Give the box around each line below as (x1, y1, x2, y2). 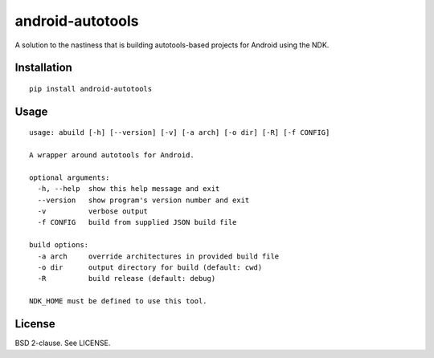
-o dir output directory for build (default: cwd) (37, 263, 263, 272)
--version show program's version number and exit (37, 195, 250, 205)
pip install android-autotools (29, 84, 153, 93)
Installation (14, 61, 72, 75)
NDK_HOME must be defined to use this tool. (29, 297, 208, 306)
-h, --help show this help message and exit (37, 185, 220, 193)
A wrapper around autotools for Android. (29, 151, 194, 160)
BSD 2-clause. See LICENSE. (14, 338, 111, 348)
